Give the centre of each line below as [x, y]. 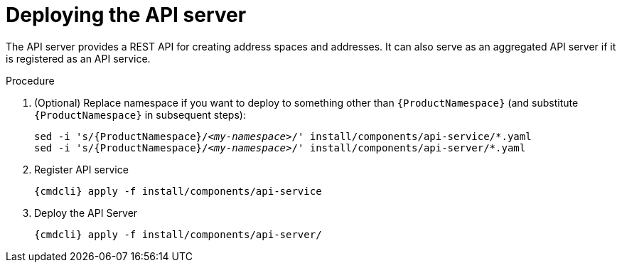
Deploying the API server [126, 15]
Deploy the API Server [86, 213]
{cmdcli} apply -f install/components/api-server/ [178, 234]
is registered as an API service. [78, 58]
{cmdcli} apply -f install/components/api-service [178, 191]
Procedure [30, 80]
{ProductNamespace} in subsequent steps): [140, 114]
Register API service [81, 169]
